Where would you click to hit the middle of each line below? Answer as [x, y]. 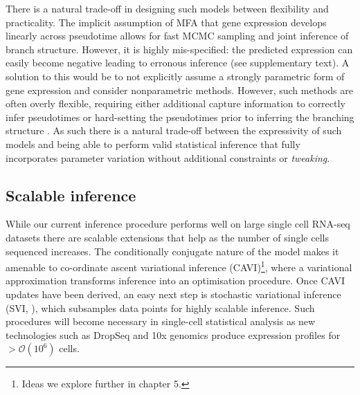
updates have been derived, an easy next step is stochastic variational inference [173, 294]
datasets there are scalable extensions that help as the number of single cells [167, 237]
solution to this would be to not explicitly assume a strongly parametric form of [175, 76]
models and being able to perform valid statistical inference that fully [153, 144]
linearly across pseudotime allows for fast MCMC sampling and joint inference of [177, 36]
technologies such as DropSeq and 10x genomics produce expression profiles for [173, 334]
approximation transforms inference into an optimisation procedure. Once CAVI [175, 281]
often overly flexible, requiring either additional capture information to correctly [175, 103]
